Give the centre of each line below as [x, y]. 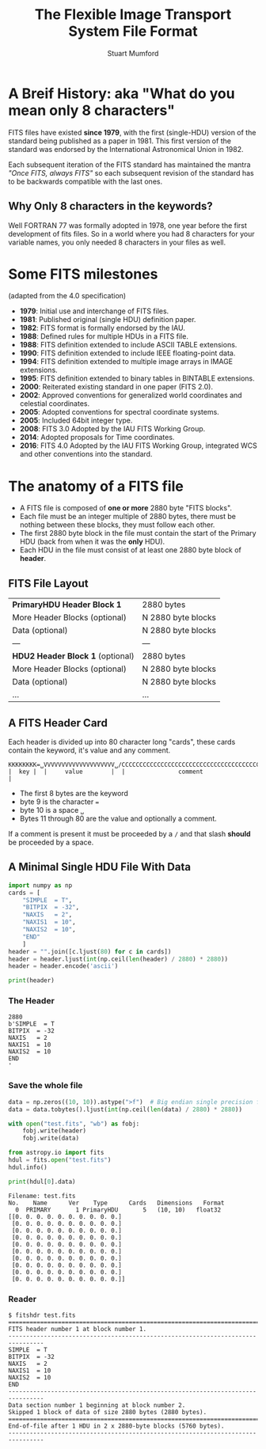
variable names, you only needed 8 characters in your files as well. [117, 242]
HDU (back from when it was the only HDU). [92, 542]
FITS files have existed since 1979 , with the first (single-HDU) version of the [132, 132]
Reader [23, 1299]
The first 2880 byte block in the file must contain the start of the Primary [138, 533]
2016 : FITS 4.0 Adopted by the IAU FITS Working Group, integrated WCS [138, 446]
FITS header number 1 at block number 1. [78, 1329]
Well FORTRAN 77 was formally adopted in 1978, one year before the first [128, 225]
